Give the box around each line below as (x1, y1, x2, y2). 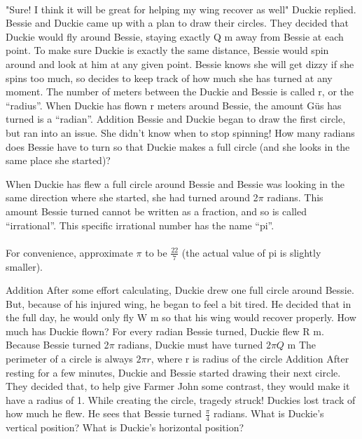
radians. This (267, 190, 323, 205)
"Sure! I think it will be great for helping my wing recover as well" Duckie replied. (6, 1, 356, 16)
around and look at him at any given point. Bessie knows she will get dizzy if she (6, 56, 354, 71)
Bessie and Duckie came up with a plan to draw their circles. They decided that (6, 15, 349, 30)
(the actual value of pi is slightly (181, 245, 321, 259)
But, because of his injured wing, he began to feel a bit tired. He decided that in (6, 296, 351, 311)
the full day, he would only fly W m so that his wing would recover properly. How (6, 310, 356, 325)
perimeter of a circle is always (6, 351, 133, 366)
